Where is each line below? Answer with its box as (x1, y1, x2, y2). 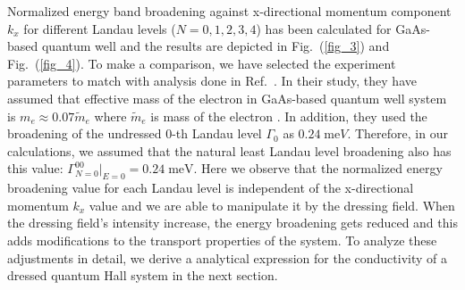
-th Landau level (172, 124, 262, 143)
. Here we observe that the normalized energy (193, 159, 443, 178)
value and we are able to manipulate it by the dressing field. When (89, 195, 455, 214)
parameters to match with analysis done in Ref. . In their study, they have (7, 71, 417, 90)
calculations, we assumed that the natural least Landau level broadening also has (7, 141, 452, 160)
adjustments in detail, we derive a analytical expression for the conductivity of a (7, 248, 447, 267)
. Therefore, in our (347, 124, 448, 143)
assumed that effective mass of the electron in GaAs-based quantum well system (7, 88, 447, 107)
